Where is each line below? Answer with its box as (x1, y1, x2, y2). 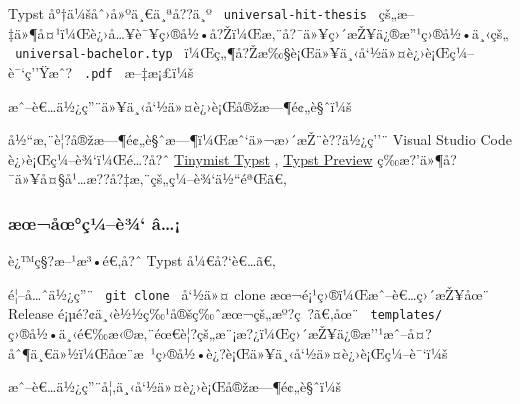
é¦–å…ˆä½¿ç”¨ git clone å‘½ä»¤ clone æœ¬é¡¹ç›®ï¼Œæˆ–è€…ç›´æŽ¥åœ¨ (8, 283, 490, 304)
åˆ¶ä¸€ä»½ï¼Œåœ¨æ (8, 342, 144, 363)
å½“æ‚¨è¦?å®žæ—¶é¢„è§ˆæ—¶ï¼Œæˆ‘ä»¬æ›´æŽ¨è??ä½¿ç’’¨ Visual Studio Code (8, 129, 512, 150)
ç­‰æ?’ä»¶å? (377, 148, 457, 169)
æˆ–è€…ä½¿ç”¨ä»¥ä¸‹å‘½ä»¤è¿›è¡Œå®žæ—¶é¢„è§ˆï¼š (8, 95, 352, 116)
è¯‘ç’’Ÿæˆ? (8, 61, 73, 82)
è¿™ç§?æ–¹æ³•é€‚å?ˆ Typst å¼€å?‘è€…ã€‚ (8, 250, 276, 271)
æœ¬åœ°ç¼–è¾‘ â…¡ (8, 210, 181, 235)
